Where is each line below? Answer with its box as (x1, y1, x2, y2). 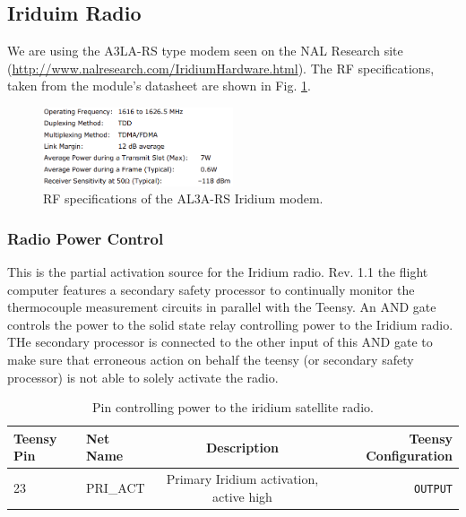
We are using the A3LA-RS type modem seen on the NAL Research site (7, 41, 403, 60)
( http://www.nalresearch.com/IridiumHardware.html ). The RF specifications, (7, 58, 435, 77)
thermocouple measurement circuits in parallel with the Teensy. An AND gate (7, 297, 436, 316)
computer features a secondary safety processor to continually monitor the (7, 280, 415, 298)
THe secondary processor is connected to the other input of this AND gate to (7, 332, 433, 351)
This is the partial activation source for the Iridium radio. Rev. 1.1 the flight (7, 262, 428, 280)
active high (211, 487, 272, 505)
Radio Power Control (7, 227, 164, 249)
